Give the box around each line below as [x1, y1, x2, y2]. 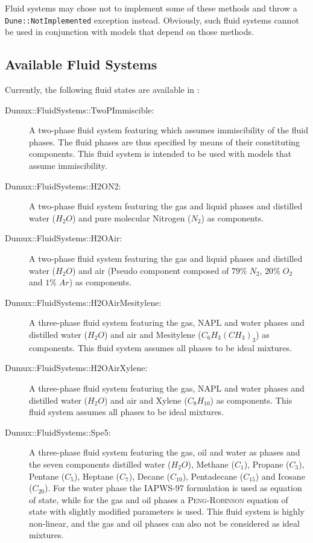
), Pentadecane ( [182, 469, 244, 482]
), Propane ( [244, 457, 289, 470]
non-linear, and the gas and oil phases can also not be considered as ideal [29, 516, 300, 529]
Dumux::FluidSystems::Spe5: [5, 425, 111, 438]
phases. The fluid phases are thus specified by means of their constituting [29, 135, 300, 148]
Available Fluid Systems [5, 55, 157, 74]
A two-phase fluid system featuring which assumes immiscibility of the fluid [29, 124, 308, 136]
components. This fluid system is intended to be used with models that [29, 147, 292, 160]
